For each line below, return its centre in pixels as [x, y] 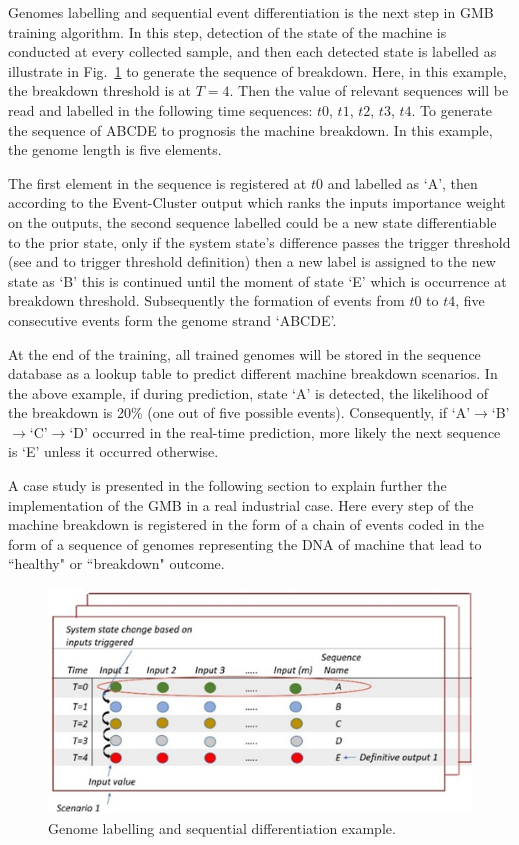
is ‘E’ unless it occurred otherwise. [113, 451]
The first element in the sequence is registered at [157, 182]
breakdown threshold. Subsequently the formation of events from [206, 300]
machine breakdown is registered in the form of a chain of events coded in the [246, 524]
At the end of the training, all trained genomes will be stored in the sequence [244, 353]
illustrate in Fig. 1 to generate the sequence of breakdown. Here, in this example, [257, 70]
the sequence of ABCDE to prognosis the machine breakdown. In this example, [250, 129]
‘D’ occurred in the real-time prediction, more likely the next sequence [285, 431]
